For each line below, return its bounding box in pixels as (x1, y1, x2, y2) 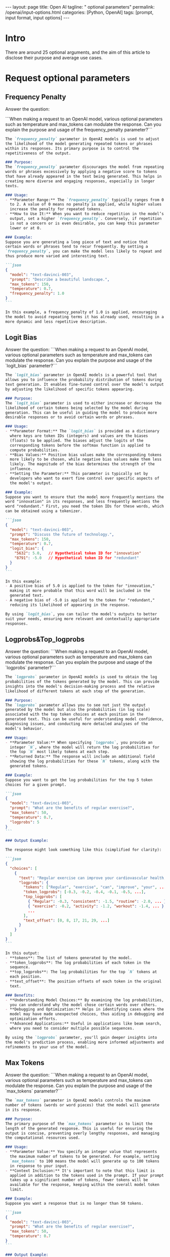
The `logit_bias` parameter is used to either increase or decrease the (5, 400, 162, 405)
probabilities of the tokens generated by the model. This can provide (5, 679, 159, 685)
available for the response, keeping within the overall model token (10, 1182, 159, 1187)
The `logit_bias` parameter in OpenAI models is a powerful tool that (5, 372, 157, 378)
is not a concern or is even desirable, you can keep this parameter (10, 221, 159, 226)
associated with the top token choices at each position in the (5, 712, 144, 717)
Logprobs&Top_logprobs (5, 635, 85, 643)
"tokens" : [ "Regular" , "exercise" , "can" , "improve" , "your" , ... (23, 885, 166, 890)
